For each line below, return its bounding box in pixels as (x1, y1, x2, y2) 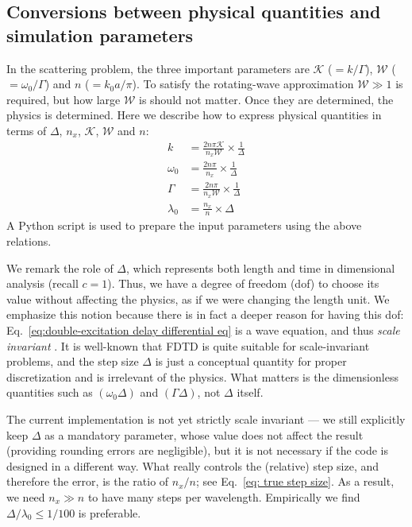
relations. (6, 233, 52, 250)
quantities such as (6, 384, 93, 401)
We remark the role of (6, 259, 114, 276)
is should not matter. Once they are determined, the (138, 91, 394, 107)
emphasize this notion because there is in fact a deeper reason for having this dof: (6, 306, 404, 323)
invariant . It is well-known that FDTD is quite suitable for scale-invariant (6, 337, 370, 354)
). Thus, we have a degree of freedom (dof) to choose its (107, 275, 379, 292)
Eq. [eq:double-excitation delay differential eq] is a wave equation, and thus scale (6, 322, 400, 339)
